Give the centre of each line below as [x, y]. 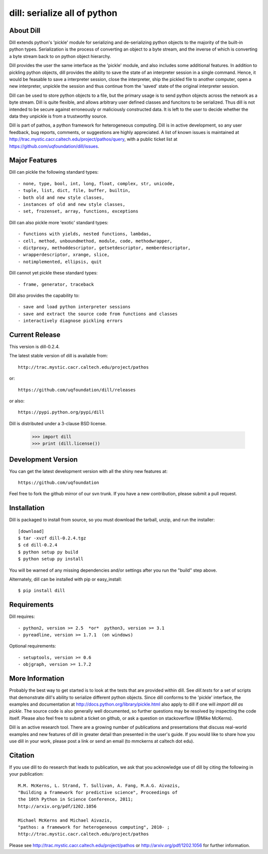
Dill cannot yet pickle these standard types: [53, 273]
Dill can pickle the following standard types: [54, 172]
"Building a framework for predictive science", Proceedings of [98, 792]
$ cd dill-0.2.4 [38, 545]
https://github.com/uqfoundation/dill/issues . [54, 146]
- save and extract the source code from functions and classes [98, 314]
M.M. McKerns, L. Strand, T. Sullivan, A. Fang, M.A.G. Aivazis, [99, 786]
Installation [27, 508]
